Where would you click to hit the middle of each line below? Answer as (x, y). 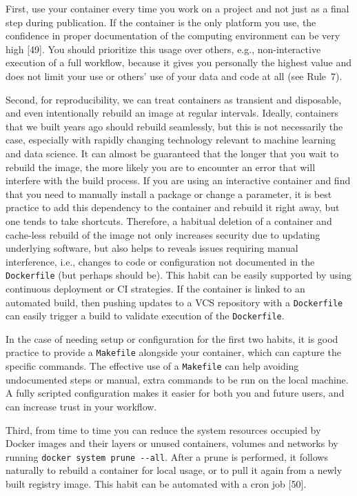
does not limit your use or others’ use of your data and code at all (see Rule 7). (174, 76)
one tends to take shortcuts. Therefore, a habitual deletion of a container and (169, 220)
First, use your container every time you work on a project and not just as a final (177, 8)
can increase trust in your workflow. (81, 406)
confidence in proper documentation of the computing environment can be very (173, 36)
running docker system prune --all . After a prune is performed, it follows (167, 456)
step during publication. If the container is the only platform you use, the (161, 22)
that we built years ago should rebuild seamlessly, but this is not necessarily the (174, 126)
